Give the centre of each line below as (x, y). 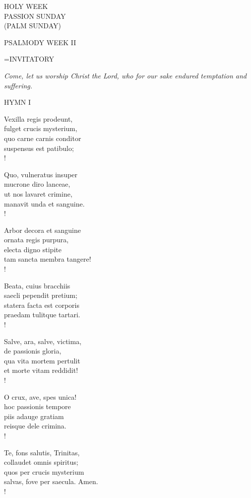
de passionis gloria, (33, 351)
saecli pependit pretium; (41, 295)
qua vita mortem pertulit (42, 360)
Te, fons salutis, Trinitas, (42, 452)
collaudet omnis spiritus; (41, 462)
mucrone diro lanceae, (37, 184)
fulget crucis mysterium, (41, 128)
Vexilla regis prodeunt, (38, 118)
